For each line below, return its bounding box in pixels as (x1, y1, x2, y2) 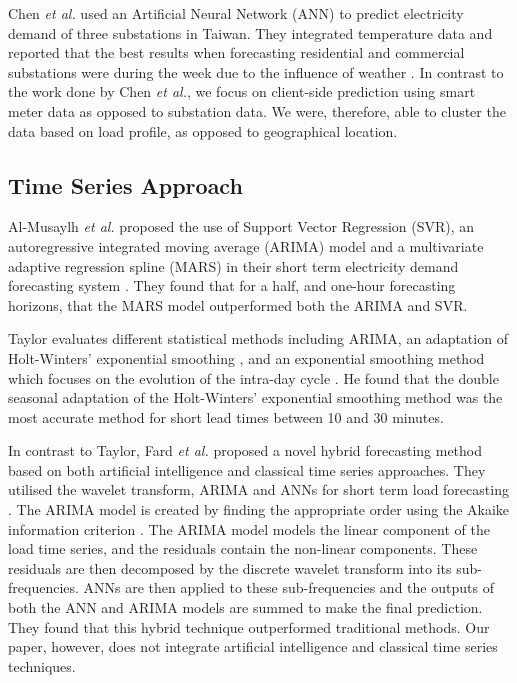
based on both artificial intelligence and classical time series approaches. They (8, 459, 486, 480)
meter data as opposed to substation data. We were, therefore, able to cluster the (8, 100, 506, 121)
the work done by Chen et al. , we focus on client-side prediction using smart (8, 81, 476, 102)
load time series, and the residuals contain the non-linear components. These (8, 538, 478, 559)
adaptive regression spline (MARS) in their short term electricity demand (8, 255, 459, 276)
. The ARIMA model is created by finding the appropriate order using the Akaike (8, 499, 510, 520)
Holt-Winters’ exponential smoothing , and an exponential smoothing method (8, 347, 485, 368)
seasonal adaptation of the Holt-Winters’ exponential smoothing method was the (8, 387, 503, 408)
